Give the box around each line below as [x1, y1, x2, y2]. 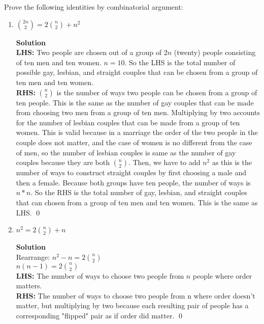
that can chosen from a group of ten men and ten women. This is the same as [16, 197, 258, 207]
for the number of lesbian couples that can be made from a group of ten [16, 117, 240, 127]
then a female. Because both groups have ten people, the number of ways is [16, 177, 251, 187]
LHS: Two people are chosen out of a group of [16, 47, 162, 58]
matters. [16, 280, 42, 291]
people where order [192, 270, 252, 281]
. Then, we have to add [128, 157, 201, 168]
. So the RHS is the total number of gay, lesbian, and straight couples [30, 187, 247, 198]
